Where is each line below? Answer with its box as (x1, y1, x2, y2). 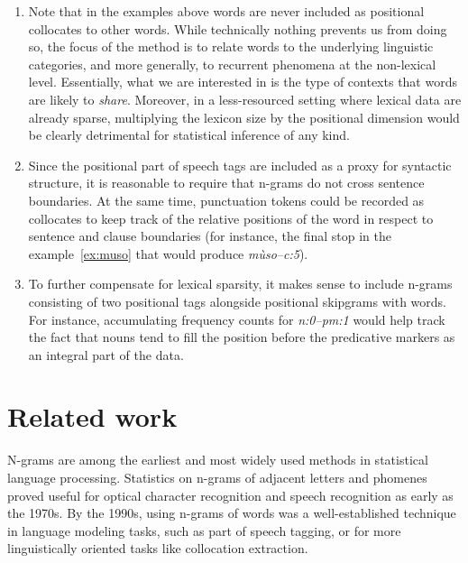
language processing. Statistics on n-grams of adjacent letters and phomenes (7, 468, 427, 486)
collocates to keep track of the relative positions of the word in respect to (28, 208, 434, 227)
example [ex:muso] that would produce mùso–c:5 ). (28, 244, 308, 263)
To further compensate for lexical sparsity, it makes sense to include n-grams (28, 274, 453, 293)
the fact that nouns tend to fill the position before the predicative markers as (28, 328, 455, 346)
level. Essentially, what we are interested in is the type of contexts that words (28, 72, 457, 91)
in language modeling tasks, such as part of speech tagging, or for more (7, 521, 401, 540)
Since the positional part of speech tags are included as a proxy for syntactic (28, 155, 452, 174)
